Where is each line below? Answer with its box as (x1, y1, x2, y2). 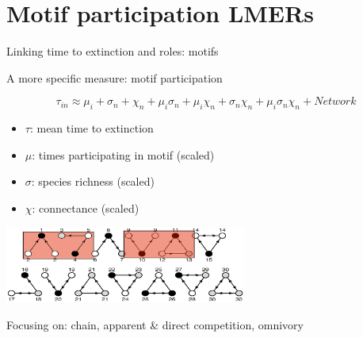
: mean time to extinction (29, 120, 154, 136)
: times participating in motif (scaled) (32, 146, 215, 163)
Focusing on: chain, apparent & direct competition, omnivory (6, 316, 304, 332)
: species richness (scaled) (31, 173, 155, 190)
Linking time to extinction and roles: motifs (6, 43, 219, 60)
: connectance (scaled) (32, 199, 139, 216)
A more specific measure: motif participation (6, 69, 223, 86)
